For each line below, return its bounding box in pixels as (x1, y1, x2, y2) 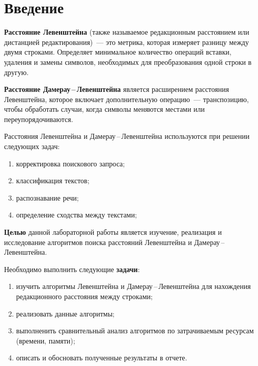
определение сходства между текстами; (16, 209, 137, 220)
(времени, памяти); (16, 335, 75, 346)
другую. (4, 66, 29, 77)
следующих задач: (4, 141, 60, 152)
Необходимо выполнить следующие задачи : (4, 263, 140, 274)
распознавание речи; (16, 192, 79, 203)
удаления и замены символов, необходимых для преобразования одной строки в (4, 56, 252, 67)
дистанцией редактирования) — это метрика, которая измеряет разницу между (4, 36, 249, 47)
